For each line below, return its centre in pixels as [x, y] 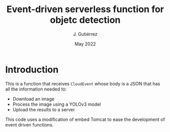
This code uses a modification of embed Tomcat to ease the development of [85, 119]
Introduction [32, 70]
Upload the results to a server [44, 109]
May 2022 [85, 43]
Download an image [33, 99]
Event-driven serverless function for [85, 9]
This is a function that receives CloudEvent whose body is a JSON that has [83, 83]
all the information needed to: [36, 89]
